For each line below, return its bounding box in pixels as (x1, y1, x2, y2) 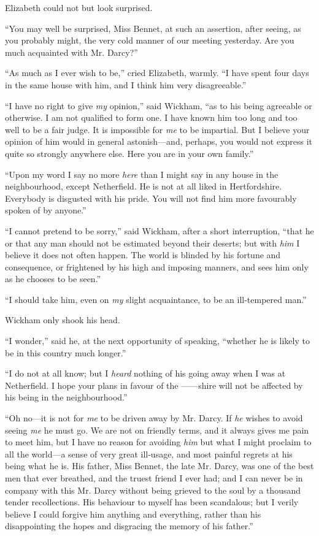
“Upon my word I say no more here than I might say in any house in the (5, 167, 279, 180)
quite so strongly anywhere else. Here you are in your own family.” (5, 147, 254, 159)
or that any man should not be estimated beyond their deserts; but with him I (5, 236, 300, 249)
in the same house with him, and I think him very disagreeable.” (5, 78, 247, 91)
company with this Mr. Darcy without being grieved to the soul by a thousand (5, 483, 301, 496)
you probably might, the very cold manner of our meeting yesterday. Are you (5, 34, 294, 47)
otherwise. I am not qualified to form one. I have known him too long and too (5, 111, 298, 124)
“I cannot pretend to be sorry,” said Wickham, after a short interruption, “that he (5, 224, 314, 237)
